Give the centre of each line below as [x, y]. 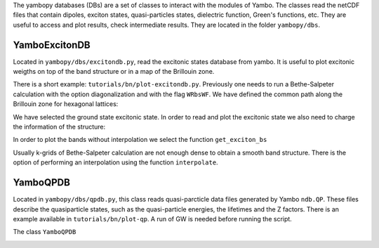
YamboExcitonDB [52, 45]
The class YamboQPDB [45, 232]
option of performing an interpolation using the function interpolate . [115, 162]
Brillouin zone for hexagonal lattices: [66, 104]
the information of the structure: [59, 127]
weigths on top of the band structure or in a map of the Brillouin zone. [114, 72]
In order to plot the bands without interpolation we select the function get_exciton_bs [140, 140]
